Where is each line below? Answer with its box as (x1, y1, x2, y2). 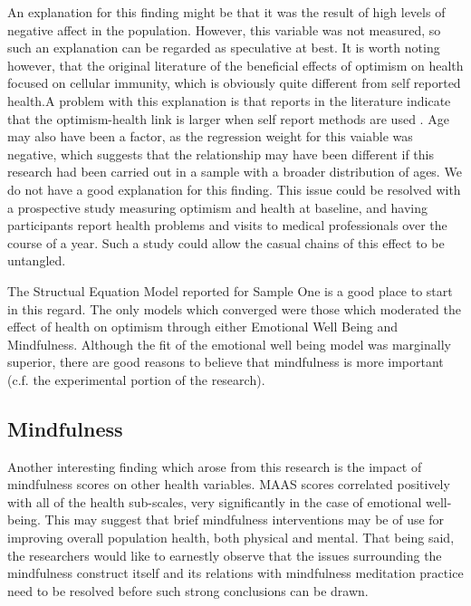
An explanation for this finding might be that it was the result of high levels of (7, 3, 446, 21)
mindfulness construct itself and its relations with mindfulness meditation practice (7, 563, 464, 582)
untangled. (7, 251, 66, 270)
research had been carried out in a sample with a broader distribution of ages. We (7, 162, 462, 181)
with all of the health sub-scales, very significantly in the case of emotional (7, 492, 422, 511)
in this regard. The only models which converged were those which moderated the (7, 299, 461, 318)
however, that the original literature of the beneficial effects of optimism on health (7, 55, 464, 74)
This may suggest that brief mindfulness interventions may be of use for (44, 510, 445, 529)
